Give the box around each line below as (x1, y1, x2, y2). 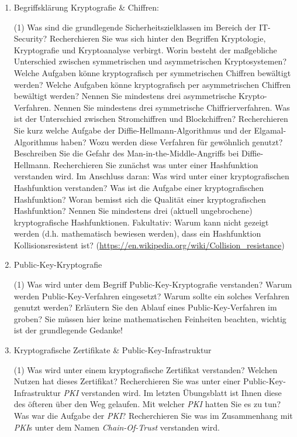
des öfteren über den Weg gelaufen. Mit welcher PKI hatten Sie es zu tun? (13, 398, 281, 410)
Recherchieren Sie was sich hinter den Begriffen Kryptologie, (49, 32, 266, 45)
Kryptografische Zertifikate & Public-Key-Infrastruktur (13, 344, 212, 356)
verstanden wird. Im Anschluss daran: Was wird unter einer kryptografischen (13, 170, 289, 182)
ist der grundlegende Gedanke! (13, 324, 123, 336)
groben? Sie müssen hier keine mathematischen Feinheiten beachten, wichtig (13, 312, 286, 325)
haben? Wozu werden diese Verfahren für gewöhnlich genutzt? (61, 135, 283, 148)
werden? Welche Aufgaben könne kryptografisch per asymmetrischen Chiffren (13, 78, 291, 90)
